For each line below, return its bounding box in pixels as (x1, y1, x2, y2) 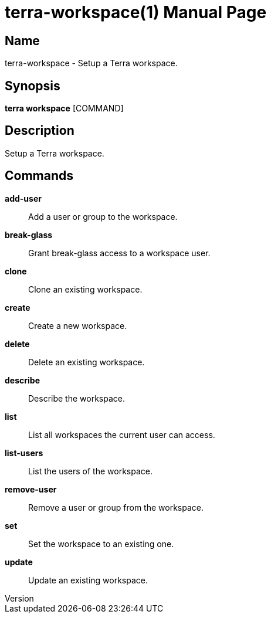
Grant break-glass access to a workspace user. (28, 247, 211, 258)
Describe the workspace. (28, 393, 126, 403)
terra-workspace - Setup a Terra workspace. (5, 58, 178, 69)
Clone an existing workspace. (28, 284, 143, 294)
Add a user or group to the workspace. (28, 211, 178, 222)
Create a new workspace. (28, 320, 127, 331)
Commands (5, 168, 74, 184)
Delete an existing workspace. (28, 356, 145, 367)
